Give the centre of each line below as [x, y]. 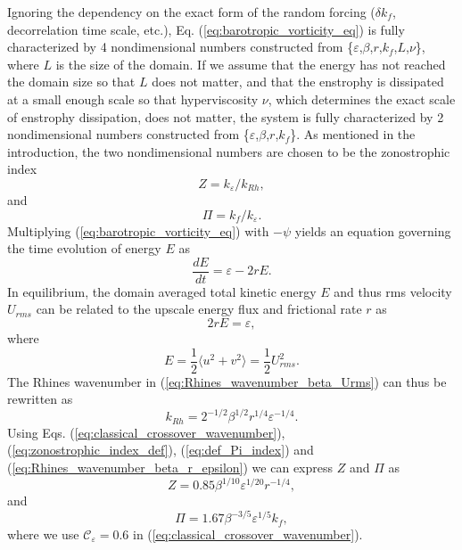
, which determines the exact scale [362, 99]
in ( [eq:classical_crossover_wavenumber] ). [247, 534]
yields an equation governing [373, 230]
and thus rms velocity [393, 291]
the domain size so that [71, 82]
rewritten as [40, 399]
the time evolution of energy [84, 248]
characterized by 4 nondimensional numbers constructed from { [181, 47]
